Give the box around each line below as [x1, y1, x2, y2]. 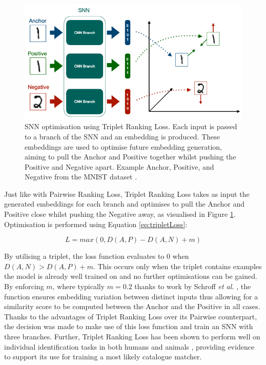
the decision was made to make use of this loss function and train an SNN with [4, 321, 253, 332]
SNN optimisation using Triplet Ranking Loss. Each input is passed [25, 121, 237, 132]
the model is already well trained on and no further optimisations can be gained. [4, 271, 257, 281]
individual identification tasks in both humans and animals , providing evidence [4, 341, 255, 352]
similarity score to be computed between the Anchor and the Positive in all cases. [4, 301, 260, 312]
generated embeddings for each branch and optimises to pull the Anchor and [4, 198, 245, 209]
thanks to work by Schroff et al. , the [134, 281, 251, 292]
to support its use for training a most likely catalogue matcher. [4, 351, 202, 362]
